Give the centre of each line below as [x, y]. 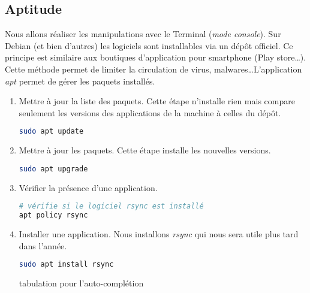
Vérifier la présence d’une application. [88, 187]
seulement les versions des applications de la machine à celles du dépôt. [150, 112]
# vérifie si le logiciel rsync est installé [111, 206]
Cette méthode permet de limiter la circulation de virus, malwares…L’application [154, 69]
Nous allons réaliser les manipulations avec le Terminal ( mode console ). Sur [143, 34]
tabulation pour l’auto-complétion [81, 283]
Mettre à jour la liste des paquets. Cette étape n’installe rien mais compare [157, 101]
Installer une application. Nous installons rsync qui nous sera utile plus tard [159, 234]
